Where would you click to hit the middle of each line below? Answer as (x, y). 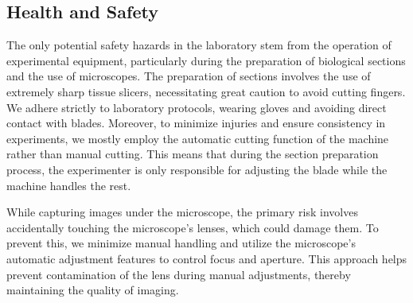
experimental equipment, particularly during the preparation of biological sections (206, 60)
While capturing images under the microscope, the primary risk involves (182, 212)
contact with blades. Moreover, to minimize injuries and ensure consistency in (196, 123)
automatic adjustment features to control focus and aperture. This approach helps (207, 258)
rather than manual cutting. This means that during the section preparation (193, 154)
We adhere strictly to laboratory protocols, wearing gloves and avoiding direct (197, 107)
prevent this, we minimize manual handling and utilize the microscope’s (181, 243)
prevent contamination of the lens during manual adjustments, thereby (179, 274)
